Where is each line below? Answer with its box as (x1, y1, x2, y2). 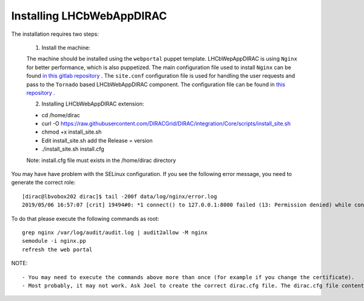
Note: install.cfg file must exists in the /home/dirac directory (26, 157, 176, 164)
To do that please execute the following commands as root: (11, 215, 160, 222)
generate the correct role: (11, 179, 76, 186)
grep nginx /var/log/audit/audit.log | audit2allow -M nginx (22, 229, 207, 236)
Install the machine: (41, 44, 90, 51)
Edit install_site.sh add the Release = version (41, 137, 153, 144)
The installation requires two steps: (11, 30, 99, 38)
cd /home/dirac (41, 111, 80, 118)
